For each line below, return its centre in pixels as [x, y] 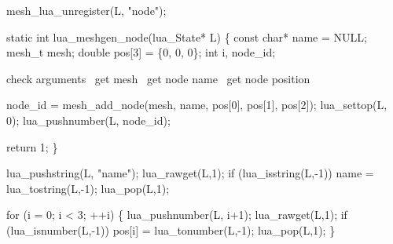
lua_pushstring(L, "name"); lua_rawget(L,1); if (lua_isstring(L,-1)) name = [190, 173]
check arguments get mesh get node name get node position [158, 78]
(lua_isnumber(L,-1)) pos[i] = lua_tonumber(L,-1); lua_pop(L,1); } [171, 229]
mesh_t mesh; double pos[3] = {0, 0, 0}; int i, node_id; [141, 52]
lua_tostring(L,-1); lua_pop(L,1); [88, 188]
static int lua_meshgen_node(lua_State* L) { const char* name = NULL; [187, 36]
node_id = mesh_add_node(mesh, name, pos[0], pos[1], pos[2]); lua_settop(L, [197, 105]
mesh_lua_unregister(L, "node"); [86, 10]
